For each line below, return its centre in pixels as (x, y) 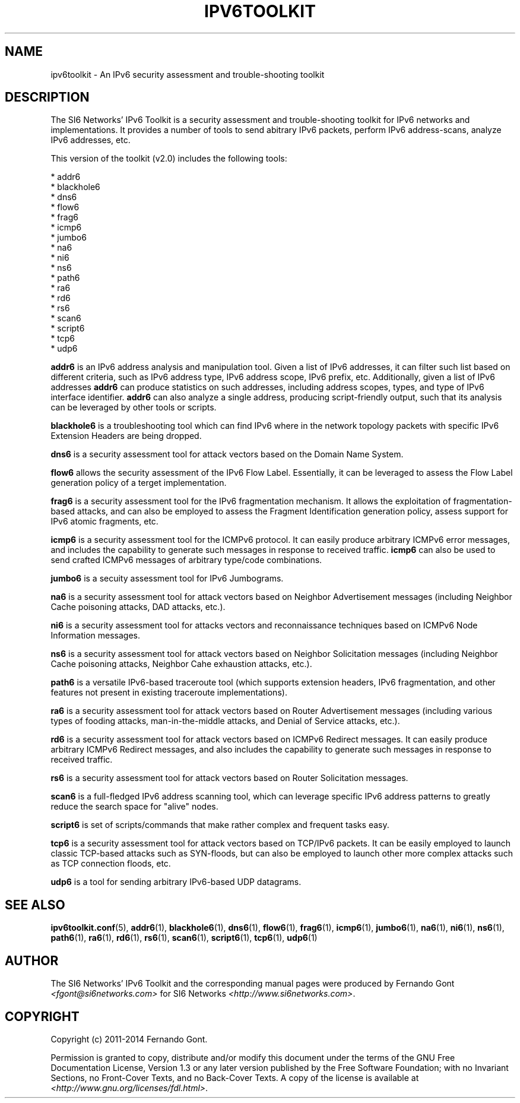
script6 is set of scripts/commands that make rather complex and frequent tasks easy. (220, 825)
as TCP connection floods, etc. (111, 864)
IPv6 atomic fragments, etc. (104, 522)
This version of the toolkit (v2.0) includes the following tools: (169, 159)
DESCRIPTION (47, 97)
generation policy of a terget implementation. (139, 483)
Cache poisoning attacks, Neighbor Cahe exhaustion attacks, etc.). (181, 664)
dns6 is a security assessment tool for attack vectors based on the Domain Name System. (227, 454)
